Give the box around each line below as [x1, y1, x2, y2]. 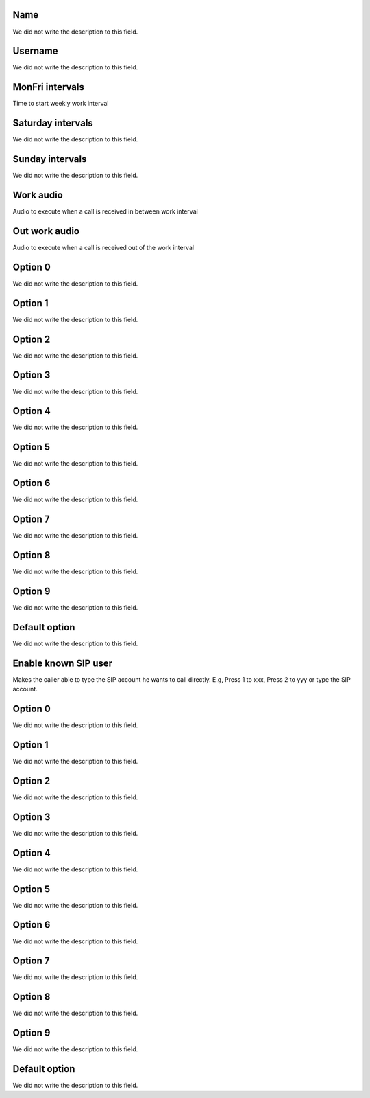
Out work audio [12, 225, 80, 237]
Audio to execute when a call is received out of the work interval [12, 243, 195, 251]
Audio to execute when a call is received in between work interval [12, 207, 198, 216]
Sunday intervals [12, 153, 87, 165]
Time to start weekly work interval [12, 100, 109, 108]
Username [12, 45, 58, 57]
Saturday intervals [12, 117, 94, 129]
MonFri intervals [12, 81, 85, 93]
